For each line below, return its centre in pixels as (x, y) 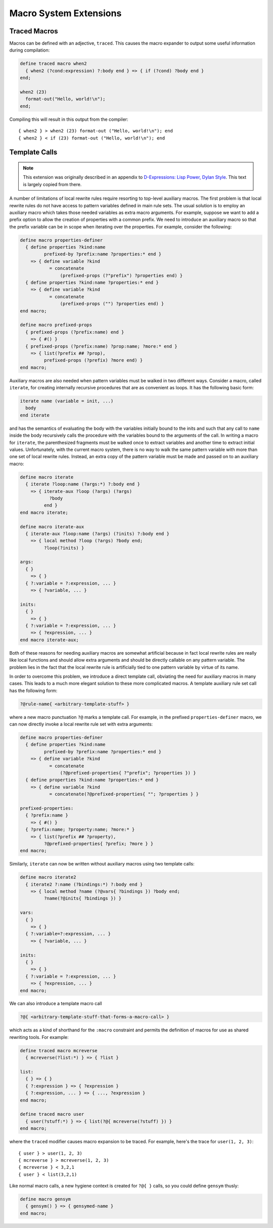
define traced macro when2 (53, 64)
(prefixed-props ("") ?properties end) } (112, 304)
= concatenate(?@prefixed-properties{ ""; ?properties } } (124, 794)
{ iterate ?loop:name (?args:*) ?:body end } (83, 484)
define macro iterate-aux (52, 527)
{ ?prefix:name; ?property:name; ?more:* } (80, 830)
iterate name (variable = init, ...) (67, 401)
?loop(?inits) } (64, 548)
